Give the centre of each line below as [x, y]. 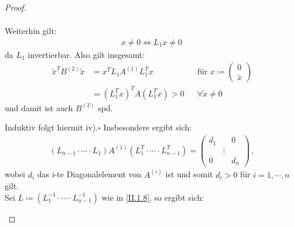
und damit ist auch [39, 107]
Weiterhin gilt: [31, 31]
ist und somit [189, 174]
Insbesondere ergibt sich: [148, 127]
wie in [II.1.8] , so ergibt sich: [153, 197]
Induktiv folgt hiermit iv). [52, 127]
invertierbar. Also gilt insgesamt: [86, 54]
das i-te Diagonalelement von [89, 174]
